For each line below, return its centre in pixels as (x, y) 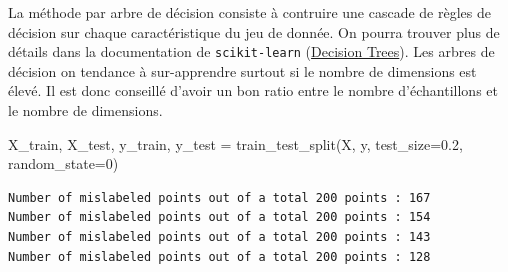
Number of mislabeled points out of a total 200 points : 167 (219, 197)
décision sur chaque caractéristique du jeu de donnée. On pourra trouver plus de (254, 31)
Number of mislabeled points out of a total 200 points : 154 (219, 217)
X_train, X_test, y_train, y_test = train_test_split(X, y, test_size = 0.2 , (235, 143)
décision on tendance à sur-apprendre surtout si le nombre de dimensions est (242, 70)
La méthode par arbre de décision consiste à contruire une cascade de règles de (249, 12)
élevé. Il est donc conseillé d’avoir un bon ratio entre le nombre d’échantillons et (253, 90)
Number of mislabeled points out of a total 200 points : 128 (219, 256)
